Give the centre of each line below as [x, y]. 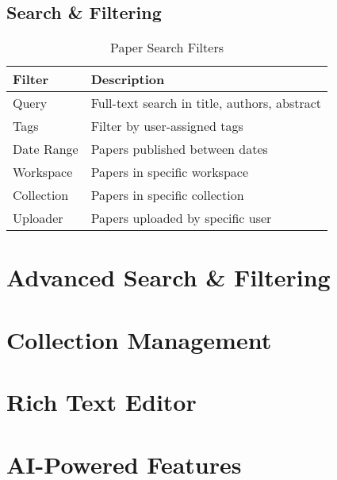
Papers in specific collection [167, 195]
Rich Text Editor [101, 402]
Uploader [38, 218]
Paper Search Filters [167, 48]
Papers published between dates [179, 149]
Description [128, 79]
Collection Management [139, 339]
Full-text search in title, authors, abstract [206, 103]
